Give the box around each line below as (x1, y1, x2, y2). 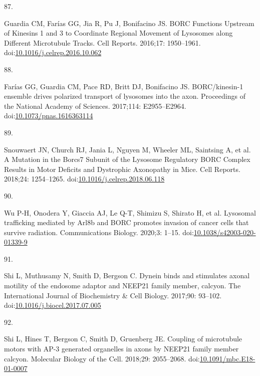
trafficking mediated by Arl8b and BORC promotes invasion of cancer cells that (4, 217, 249, 228)
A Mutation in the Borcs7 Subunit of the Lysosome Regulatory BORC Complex (4, 154, 250, 164)
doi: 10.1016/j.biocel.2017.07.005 (4, 300, 101, 310)
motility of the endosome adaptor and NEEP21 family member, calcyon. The (4, 280, 241, 291)
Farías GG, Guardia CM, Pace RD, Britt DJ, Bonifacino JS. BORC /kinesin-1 (4, 81, 243, 91)
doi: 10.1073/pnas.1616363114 (4, 110, 93, 121)
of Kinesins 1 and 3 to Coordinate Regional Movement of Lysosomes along (4, 28, 233, 38)
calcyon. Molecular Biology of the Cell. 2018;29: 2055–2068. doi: (4, 353, 200, 363)
